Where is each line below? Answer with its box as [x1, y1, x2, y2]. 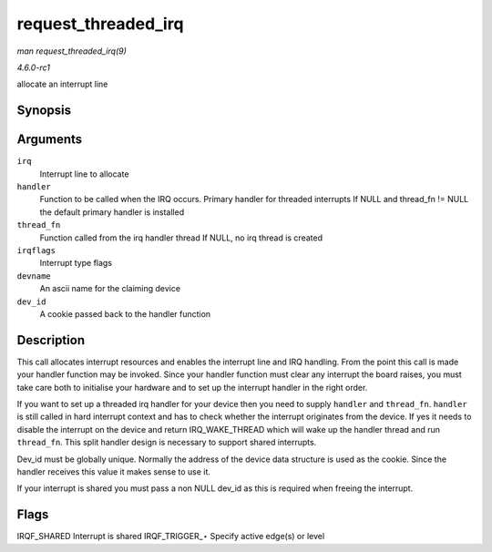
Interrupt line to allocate [39, 169, 129, 179]
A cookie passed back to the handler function [39, 308, 211, 319]
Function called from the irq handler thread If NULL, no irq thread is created [39, 232, 323, 243]
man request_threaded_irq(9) [16, 46, 128, 56]
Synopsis [16, 103, 72, 118]
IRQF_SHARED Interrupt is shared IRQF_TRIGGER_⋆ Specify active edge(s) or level [16, 531, 325, 542]
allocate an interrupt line [16, 78, 108, 90]
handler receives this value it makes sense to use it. [16, 465, 211, 477]
